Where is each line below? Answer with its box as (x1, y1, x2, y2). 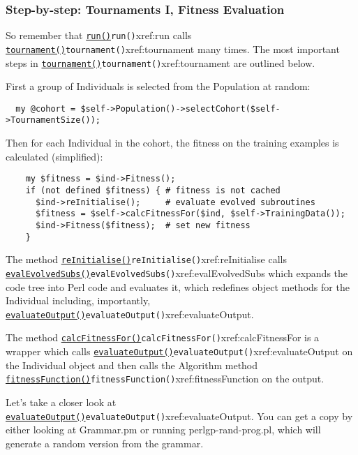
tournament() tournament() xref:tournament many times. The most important (6, 41, 340, 56)
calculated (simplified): (6, 149, 103, 163)
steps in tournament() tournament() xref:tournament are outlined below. (6, 55, 315, 70)
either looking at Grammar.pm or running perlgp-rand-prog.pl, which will (6, 422, 321, 437)
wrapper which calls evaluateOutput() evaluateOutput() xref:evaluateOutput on (6, 344, 353, 359)
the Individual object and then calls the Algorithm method (6, 357, 258, 372)
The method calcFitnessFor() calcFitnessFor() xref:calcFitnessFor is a (6, 330, 320, 345)
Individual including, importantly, (6, 293, 151, 308)
